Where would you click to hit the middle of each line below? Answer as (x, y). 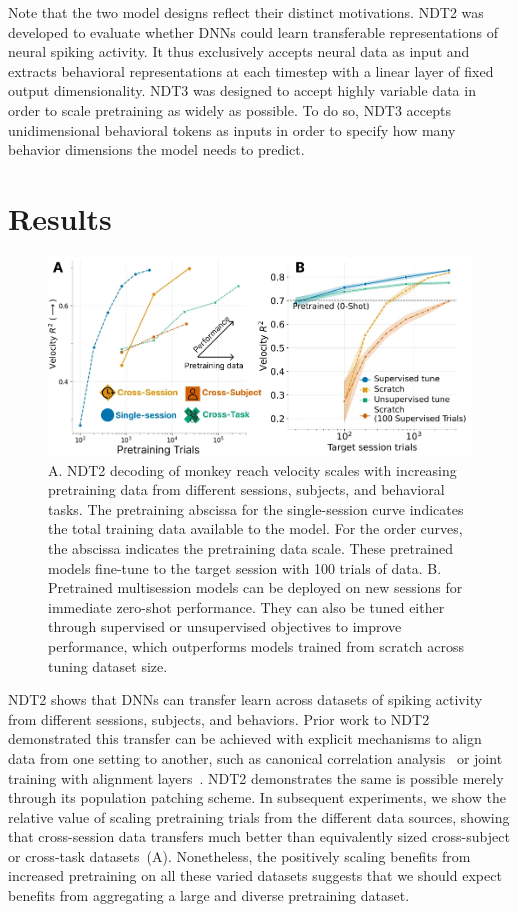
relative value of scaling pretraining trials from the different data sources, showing (259, 816)
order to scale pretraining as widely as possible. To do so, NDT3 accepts (230, 109)
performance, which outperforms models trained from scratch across (256, 645)
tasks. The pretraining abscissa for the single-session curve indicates (256, 508)
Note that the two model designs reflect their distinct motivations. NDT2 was (246, 12)
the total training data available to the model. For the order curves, (255, 528)
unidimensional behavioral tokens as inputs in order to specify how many (232, 129)
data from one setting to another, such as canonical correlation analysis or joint (255, 757)
